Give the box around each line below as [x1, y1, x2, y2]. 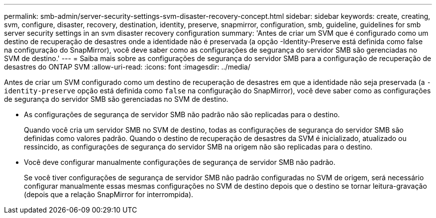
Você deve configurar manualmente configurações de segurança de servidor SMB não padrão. [24, 158, 335, 166]
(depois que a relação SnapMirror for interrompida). [24, 190, 194, 199]
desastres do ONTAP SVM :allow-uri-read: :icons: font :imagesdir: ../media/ [4, 63, 250, 71]
